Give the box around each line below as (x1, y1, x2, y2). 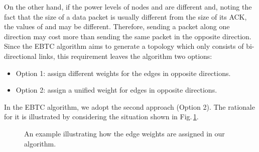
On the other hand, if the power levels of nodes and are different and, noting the (4, 2, 252, 12)
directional (4, 50, 37, 61)
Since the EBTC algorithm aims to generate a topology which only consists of (4, 41, 244, 51)
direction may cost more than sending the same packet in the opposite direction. (4, 31, 251, 41)
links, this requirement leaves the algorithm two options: (39, 50, 212, 61)
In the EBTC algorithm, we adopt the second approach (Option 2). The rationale (4, 101, 255, 112)
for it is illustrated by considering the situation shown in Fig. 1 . (4, 111, 199, 122)
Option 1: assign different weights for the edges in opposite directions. (16, 67, 231, 78)
